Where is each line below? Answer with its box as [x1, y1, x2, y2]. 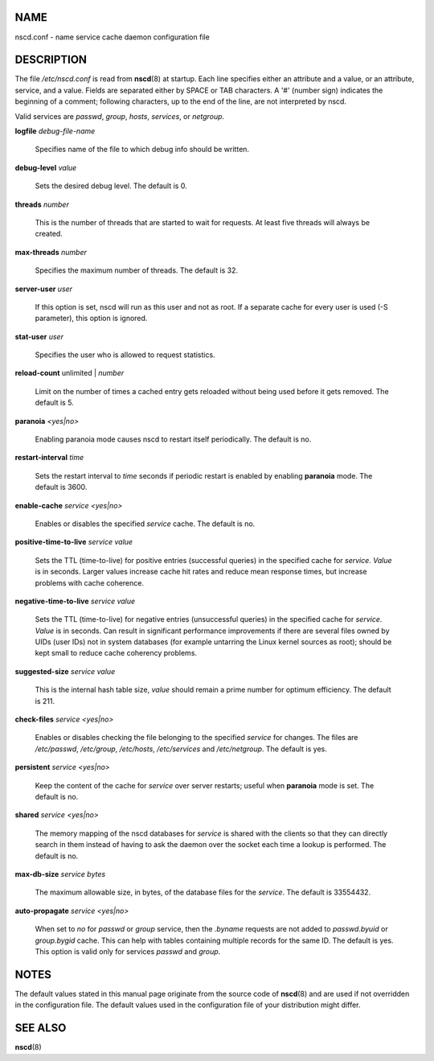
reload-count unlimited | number [14, 368, 125, 378]
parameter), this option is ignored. [35, 314, 148, 323]
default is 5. [35, 398, 74, 408]
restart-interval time [14, 453, 84, 463]
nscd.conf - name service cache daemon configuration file [14, 32, 211, 42]
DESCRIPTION [14, 53, 88, 67]
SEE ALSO [14, 1022, 67, 1035]
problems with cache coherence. [35, 578, 145, 587]
